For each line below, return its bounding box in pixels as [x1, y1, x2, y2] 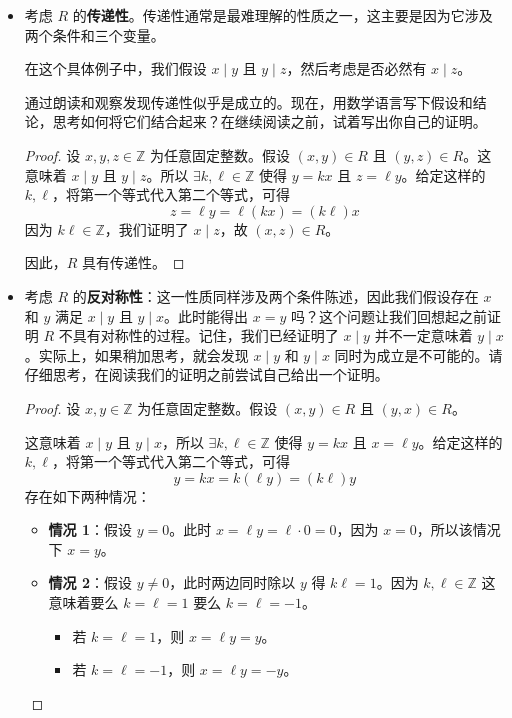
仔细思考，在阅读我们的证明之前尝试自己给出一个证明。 [24, 364, 389, 385]
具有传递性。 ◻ [82, 252, 185, 273]
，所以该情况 [416, 519, 501, 540]
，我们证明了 [104, 218, 189, 239]
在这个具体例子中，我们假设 [24, 58, 207, 79]
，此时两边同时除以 [169, 572, 296, 593]
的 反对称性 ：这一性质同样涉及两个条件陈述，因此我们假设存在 [72, 285, 479, 306]
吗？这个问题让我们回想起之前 [290, 305, 487, 326]
